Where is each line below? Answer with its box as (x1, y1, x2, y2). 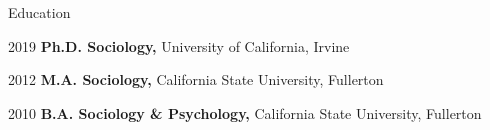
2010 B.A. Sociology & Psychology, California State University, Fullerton (8, 102, 482, 123)
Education (8, 2, 71, 22)
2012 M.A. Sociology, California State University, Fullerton (8, 69, 384, 90)
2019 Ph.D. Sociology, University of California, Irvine (8, 35, 350, 56)
